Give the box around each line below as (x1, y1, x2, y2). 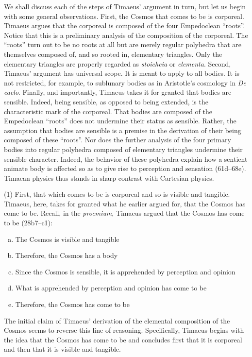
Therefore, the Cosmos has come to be (15, 299, 130, 309)
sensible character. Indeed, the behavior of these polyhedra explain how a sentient (4, 153, 248, 164)
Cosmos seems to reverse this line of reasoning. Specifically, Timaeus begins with (4, 325, 244, 335)
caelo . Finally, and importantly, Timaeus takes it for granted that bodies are (4, 87, 232, 97)
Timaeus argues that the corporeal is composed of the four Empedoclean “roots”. (4, 20, 245, 31)
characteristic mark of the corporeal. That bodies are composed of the (4, 106, 213, 116)
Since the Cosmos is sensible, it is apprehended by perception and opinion (15, 266, 235, 276)
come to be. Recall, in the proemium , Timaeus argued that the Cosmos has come (4, 208, 245, 218)
